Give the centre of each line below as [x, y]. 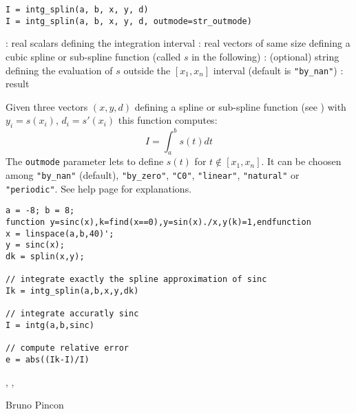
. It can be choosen [301, 161]
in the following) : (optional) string [265, 56]
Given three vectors [47, 106]
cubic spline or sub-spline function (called [93, 56]
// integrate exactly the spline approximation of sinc [136, 280]
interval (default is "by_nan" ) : [278, 70]
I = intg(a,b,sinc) [50, 325]
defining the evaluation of [59, 70]
